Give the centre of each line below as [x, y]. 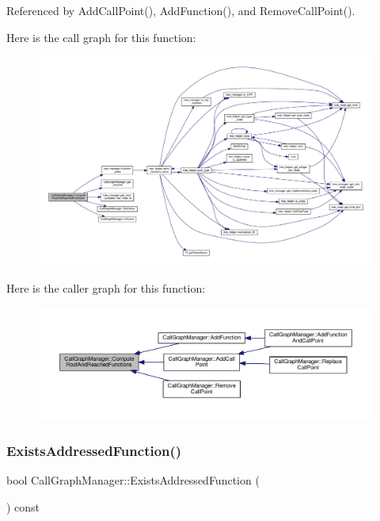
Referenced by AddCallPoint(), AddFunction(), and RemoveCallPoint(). [181, 10]
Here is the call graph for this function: [101, 37]
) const [23, 506]
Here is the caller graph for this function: [106, 288]
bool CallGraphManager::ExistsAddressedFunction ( [133, 479]
